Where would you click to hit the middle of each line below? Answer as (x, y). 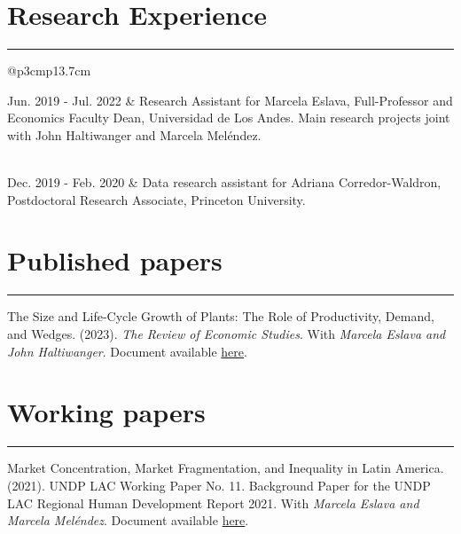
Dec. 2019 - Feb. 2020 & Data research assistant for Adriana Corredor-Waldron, (224, 182)
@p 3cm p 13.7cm (49, 71)
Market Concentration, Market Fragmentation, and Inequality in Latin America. (226, 468)
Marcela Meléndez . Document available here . (128, 520)
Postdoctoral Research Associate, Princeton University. (156, 199)
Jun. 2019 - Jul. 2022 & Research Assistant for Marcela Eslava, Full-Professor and (230, 100)
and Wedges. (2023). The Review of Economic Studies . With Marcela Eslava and (227, 334)
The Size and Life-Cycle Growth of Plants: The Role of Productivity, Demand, (221, 316)
